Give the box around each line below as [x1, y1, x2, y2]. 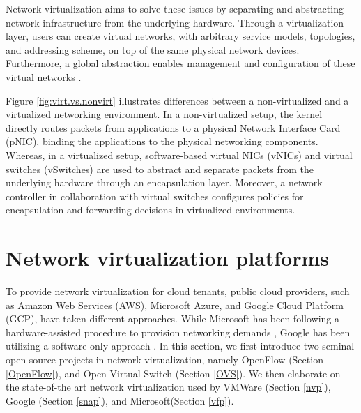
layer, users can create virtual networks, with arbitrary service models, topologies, [6, 29, 355, 43]
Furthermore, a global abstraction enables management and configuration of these [6, 56, 355, 70]
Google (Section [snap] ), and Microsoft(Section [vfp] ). [6, 393, 234, 407]
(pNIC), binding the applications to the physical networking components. [6, 134, 318, 149]
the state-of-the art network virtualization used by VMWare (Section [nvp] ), [6, 380, 331, 394]
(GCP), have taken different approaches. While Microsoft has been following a [6, 311, 339, 326]
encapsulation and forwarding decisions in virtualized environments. [6, 202, 295, 217]
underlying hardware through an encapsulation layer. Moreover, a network [6, 175, 323, 190]
